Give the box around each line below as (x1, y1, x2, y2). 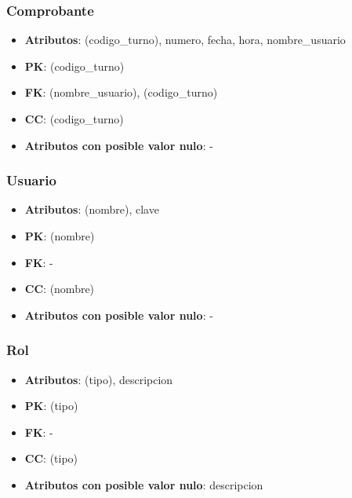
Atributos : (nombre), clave (24, 201, 159, 218)
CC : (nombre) (24, 280, 95, 297)
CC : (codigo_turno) (24, 111, 124, 126)
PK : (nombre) (24, 228, 95, 244)
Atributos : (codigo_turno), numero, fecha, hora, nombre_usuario (24, 31, 346, 48)
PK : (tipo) (24, 397, 78, 414)
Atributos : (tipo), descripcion (24, 371, 173, 387)
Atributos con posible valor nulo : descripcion (24, 476, 263, 493)
